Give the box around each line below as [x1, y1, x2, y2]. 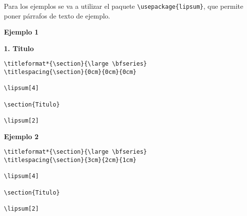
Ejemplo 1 [4, 27, 39, 37]
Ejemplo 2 [4, 131, 39, 141]
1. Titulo [4, 43, 34, 53]
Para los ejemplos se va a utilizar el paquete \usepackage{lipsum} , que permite [4, 1, 244, 11]
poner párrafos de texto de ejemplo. [4, 10, 110, 20]
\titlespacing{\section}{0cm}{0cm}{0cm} [4, 69, 137, 76]
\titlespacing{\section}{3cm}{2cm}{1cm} [4, 156, 137, 163]
